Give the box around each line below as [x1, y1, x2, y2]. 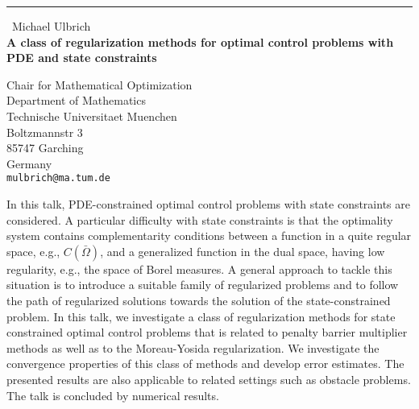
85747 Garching [6, 139, 84, 156]
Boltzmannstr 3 [6, 123, 83, 140]
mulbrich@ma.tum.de [6, 172, 110, 184]
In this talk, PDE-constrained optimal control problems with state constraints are [6, 196, 410, 212]
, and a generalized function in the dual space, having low [100, 242, 385, 259]
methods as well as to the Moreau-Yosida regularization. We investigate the [6, 339, 380, 356]
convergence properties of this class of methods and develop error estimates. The [6, 355, 404, 372]
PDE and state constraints [6, 49, 157, 66]
